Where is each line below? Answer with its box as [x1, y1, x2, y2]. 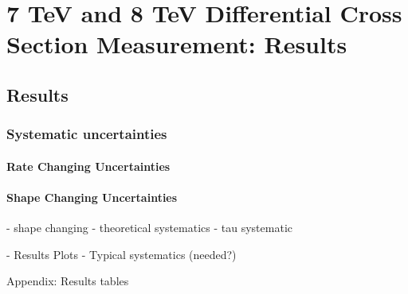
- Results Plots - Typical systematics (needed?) [6, 246, 237, 262]
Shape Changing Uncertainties [6, 188, 178, 205]
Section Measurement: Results [6, 28, 347, 60]
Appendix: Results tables [6, 273, 129, 289]
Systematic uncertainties [6, 124, 167, 144]
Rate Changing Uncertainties [6, 157, 171, 174]
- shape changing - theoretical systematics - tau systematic [6, 219, 292, 236]
